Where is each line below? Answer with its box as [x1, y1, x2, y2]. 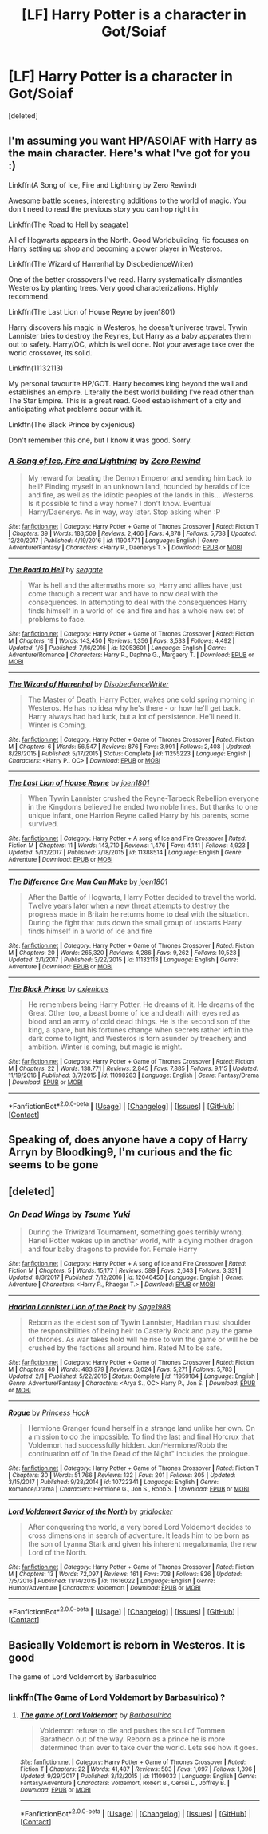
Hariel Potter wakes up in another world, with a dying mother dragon [27, 1235, 254, 1245]
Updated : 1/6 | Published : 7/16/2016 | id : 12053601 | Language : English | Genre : [8, 644, 227, 652]
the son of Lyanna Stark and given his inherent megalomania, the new [27, 1539, 258, 1548]
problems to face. [27, 615, 86, 624]
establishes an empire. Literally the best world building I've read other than [8, 387, 254, 397]
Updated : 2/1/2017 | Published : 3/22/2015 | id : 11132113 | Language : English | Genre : [8, 956, 239, 964]
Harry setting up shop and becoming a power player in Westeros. [8, 244, 223, 253]
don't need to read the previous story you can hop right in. [8, 204, 201, 213]
